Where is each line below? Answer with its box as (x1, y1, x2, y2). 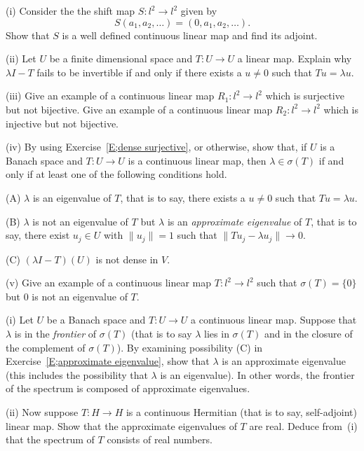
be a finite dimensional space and (49, 51, 193, 66)
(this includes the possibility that (6, 367, 148, 382)
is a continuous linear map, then (128, 153, 267, 167)
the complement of (6, 340, 86, 354)
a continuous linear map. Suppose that (191, 312, 357, 327)
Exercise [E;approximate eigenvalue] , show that (6, 354, 210, 368)
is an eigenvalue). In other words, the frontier (160, 367, 355, 382)
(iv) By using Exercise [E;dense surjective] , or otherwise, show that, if (6, 139, 307, 154)
